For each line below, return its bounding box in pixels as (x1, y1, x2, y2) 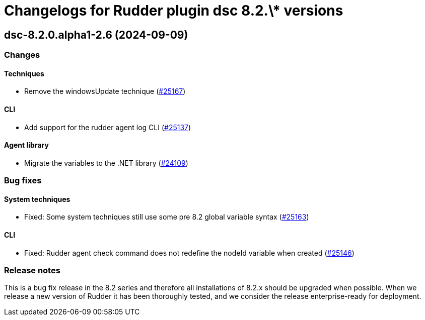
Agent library (4, 141, 49, 150)
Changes (4, 50, 40, 60)
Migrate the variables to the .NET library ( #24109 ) (24, 158, 188, 167)
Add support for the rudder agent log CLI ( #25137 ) (24, 123, 191, 132)
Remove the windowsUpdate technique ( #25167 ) (24, 87, 186, 96)
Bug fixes (4, 175, 42, 186)
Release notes (4, 265, 60, 276)
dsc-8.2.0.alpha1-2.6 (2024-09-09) (4, 28, 188, 41)
